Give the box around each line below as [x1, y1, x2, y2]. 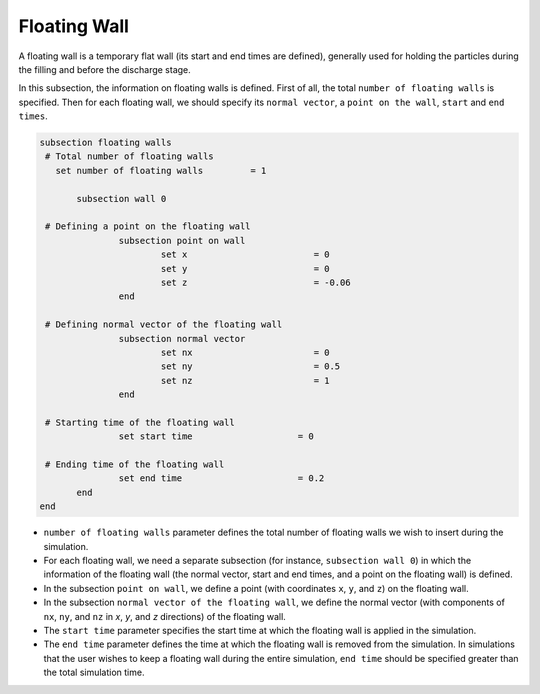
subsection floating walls [39, 137, 172, 149]
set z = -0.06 [160, 277, 351, 288]
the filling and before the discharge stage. [18, 63, 192, 75]
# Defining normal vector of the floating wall [45, 319, 283, 330]
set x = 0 [160, 249, 330, 260]
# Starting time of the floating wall [45, 416, 235, 428]
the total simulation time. [43, 666, 145, 679]
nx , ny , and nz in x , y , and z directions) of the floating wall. [43, 610, 287, 622]
